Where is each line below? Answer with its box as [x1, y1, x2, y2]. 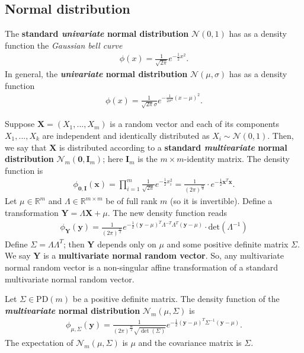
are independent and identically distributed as [42, 129, 210, 141]
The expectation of [5, 336, 73, 348]
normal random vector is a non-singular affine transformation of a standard [5, 260, 279, 273]
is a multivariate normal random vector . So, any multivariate [43, 249, 284, 262]
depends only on [97, 237, 156, 250]
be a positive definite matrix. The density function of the [72, 292, 280, 305]
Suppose [5, 117, 35, 130]
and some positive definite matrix [167, 237, 289, 250]
